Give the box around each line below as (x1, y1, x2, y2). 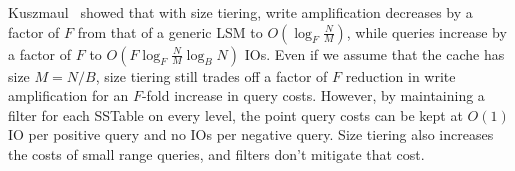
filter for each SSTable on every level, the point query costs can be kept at (8, 104, 463, 125)
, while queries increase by (346, 21, 507, 42)
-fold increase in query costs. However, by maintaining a (141, 85, 485, 106)
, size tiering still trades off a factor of (95, 65, 328, 86)
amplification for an (8, 85, 129, 106)
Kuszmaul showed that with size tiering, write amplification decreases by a (8, 2, 473, 22)
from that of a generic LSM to (77, 21, 263, 42)
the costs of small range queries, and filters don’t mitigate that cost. (8, 143, 425, 164)
